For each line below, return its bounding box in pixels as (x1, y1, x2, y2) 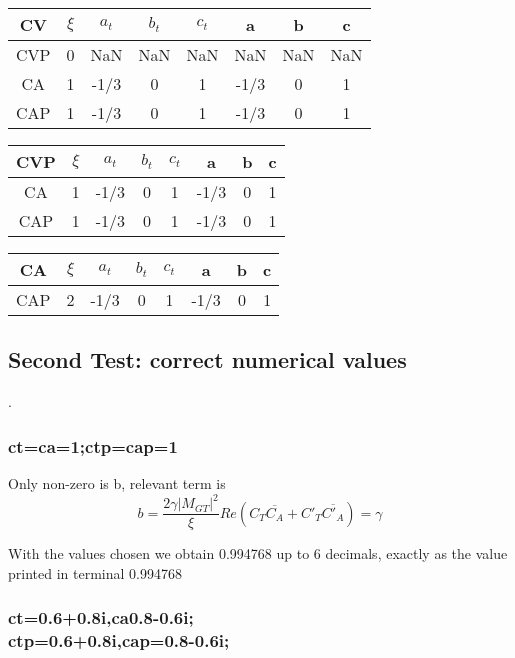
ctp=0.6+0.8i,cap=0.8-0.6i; (8, 628, 230, 653)
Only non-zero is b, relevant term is (8, 473, 226, 494)
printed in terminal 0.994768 (8, 562, 182, 583)
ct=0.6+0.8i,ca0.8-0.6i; (8, 605, 194, 630)
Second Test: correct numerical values (8, 344, 407, 375)
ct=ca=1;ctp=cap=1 (8, 433, 178, 458)
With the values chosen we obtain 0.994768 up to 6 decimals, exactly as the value (8, 543, 508, 564)
